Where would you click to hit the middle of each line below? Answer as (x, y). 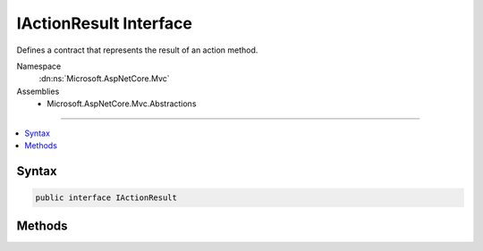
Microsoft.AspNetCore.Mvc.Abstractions (122, 104)
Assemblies (38, 91)
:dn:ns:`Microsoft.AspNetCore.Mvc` (104, 79)
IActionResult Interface (104, 23)
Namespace (39, 66)
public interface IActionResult (106, 197)
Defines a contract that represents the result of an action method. (137, 50)
